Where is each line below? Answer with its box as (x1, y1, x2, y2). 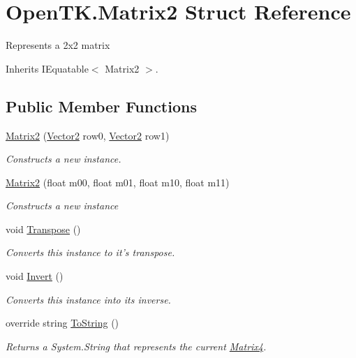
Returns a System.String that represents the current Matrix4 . (6, 338, 267, 353)
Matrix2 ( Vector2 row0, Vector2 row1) (6, 128, 170, 142)
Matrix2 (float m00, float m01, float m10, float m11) (6, 174, 230, 189)
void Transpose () (6, 221, 81, 236)
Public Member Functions (6, 95, 197, 117)
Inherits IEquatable (6, 61, 89, 75)
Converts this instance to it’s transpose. (6, 245, 175, 260)
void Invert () (6, 269, 64, 283)
